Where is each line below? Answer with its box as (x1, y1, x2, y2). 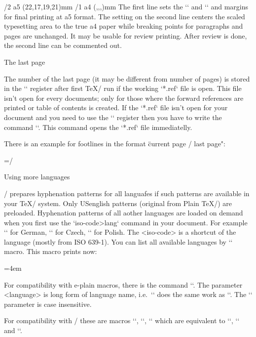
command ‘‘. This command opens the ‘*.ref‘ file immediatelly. (4, 122, 192, 132)
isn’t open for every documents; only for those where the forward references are (4, 92, 244, 103)
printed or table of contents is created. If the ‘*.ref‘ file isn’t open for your (4, 102, 228, 113)
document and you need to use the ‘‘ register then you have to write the (4, 112, 222, 122)
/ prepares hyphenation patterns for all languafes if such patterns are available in (4, 188, 250, 198)
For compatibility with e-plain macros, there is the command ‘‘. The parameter (4, 279, 243, 290)
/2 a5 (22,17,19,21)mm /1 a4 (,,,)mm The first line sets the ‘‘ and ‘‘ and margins (4, 1, 249, 11)
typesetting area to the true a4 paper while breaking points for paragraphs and (4, 21, 243, 31)
